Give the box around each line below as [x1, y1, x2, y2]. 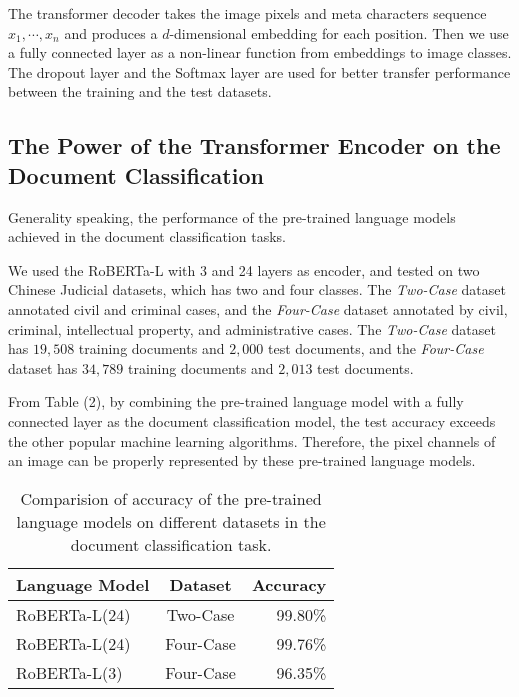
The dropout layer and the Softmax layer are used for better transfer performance [8, 61, 511, 82]
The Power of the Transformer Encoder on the [8, 130, 501, 161]
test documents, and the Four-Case [268, 338, 484, 359]
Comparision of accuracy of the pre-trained [20, 486, 322, 510]
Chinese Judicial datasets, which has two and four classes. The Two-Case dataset [8, 279, 506, 300]
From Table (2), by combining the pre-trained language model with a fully [8, 391, 464, 412]
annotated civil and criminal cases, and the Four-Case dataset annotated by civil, [8, 298, 508, 319]
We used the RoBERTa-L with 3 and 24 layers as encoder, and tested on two [8, 259, 480, 280]
